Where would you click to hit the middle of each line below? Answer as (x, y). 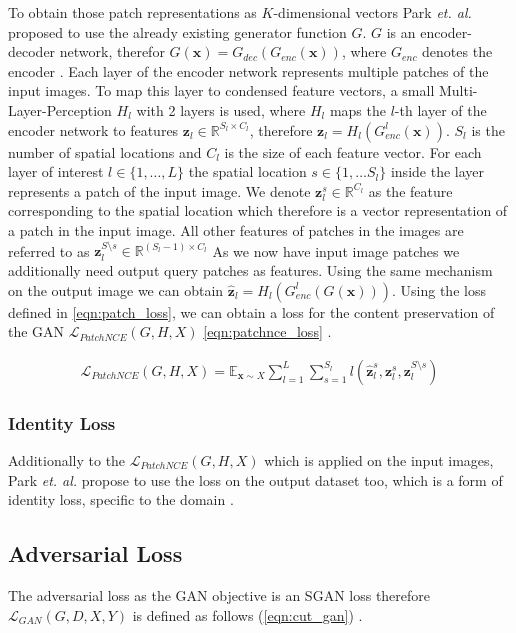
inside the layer (437, 171)
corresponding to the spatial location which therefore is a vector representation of (258, 210)
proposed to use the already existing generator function (177, 31)
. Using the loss (439, 289)
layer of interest (56, 171)
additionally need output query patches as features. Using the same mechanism (250, 269)
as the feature (410, 190)
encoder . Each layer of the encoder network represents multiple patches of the (248, 70)
